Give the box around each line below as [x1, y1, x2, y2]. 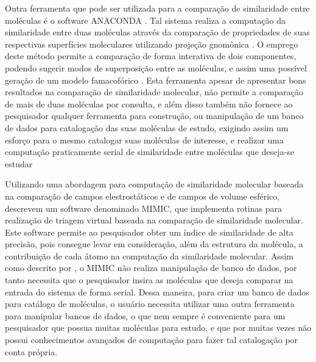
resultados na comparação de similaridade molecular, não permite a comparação [5, 85, 304, 98]
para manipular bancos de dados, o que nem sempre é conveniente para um [5, 309, 286, 322]
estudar [5, 157, 33, 170]
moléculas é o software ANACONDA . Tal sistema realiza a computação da [5, 13, 286, 26]
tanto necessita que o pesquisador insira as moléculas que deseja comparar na [5, 273, 293, 286]
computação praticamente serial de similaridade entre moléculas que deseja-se [5, 145, 294, 158]
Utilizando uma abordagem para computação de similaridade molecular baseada [5, 178, 304, 190]
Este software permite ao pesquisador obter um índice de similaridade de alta [5, 225, 293, 238]
